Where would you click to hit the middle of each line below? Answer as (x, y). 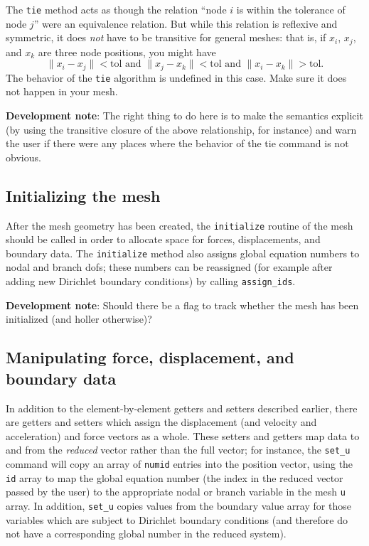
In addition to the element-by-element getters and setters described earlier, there (182, 408)
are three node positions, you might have (127, 52)
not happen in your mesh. (62, 91)
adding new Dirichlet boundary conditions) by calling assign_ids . (151, 281)
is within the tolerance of (291, 9)
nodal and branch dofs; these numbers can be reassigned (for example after (169, 267)
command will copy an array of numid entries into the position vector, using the (180, 463)
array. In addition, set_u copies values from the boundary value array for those (178, 505)
